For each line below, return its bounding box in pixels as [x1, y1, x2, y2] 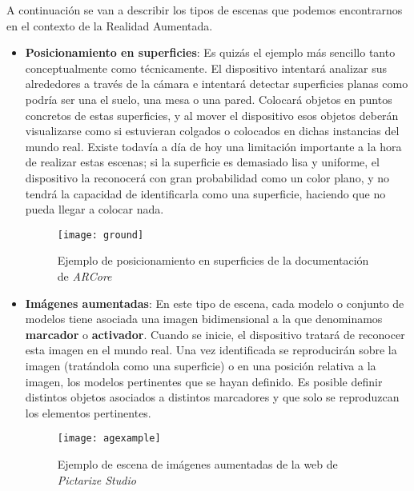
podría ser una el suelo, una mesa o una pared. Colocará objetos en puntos [25, 90, 392, 107]
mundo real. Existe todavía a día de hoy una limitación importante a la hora [25, 138, 402, 154]
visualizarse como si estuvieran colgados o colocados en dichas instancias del [25, 122, 400, 139]
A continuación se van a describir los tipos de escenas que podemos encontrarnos [6, 2, 403, 18]
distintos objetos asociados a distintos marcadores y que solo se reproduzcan [25, 389, 400, 405]
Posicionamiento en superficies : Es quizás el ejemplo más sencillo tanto [25, 44, 396, 61]
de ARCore [57, 267, 112, 284]
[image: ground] [57, 229, 144, 241]
